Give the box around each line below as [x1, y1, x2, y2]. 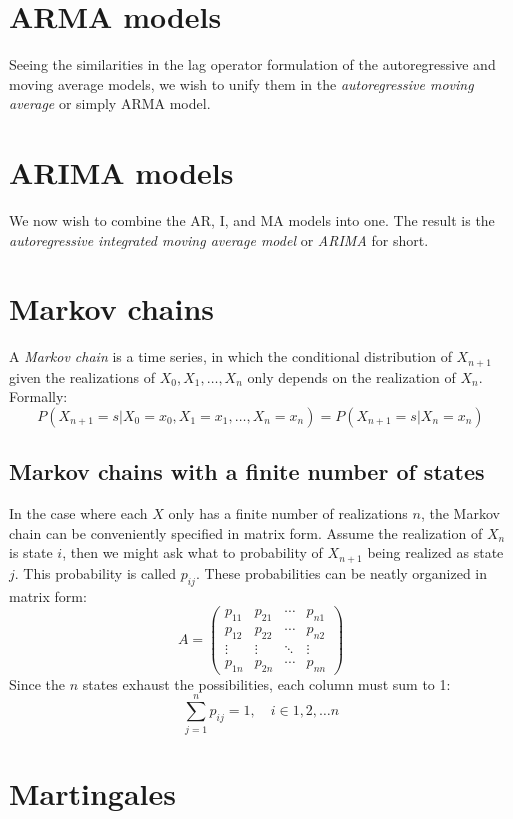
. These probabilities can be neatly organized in [195, 562, 488, 583]
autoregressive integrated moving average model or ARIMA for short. [9, 229, 429, 250]
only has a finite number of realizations [168, 503, 408, 524]
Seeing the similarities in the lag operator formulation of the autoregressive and [9, 54, 496, 75]
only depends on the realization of [247, 366, 456, 387]
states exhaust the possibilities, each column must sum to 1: [82, 673, 451, 694]
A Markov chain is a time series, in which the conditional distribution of [9, 346, 452, 367]
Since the [9, 673, 65, 694]
